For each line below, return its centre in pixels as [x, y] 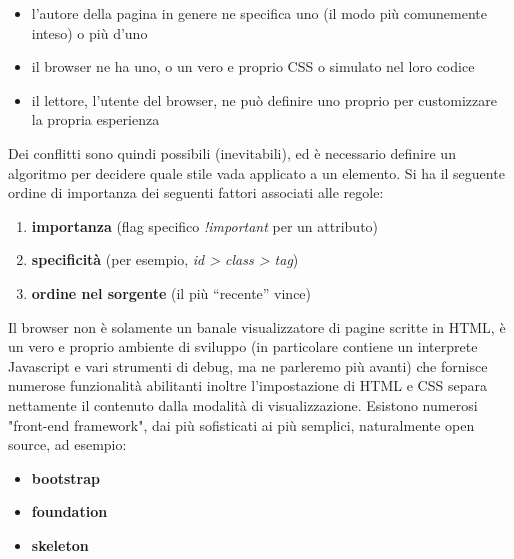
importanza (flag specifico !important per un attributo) [205, 225]
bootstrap [66, 477]
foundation [69, 511]
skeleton [60, 544]
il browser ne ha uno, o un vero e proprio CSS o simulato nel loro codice [253, 66]
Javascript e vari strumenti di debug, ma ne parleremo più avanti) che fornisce [248, 365]
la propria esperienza [95, 119]
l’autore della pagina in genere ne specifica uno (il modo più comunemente [259, 13]
